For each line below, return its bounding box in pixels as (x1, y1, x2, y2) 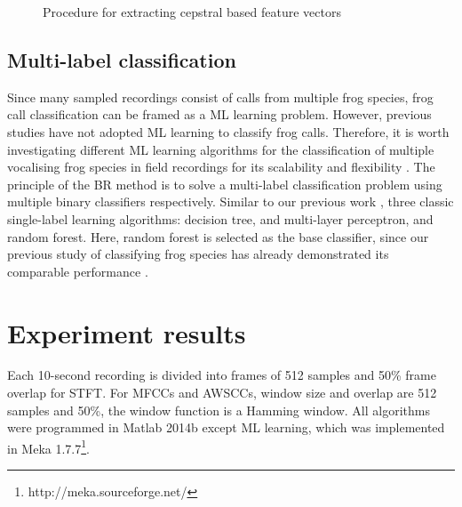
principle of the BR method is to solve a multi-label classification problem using (7, 174, 442, 193)
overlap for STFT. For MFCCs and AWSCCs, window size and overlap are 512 (7, 383, 437, 402)
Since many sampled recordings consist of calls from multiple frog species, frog (7, 87, 434, 106)
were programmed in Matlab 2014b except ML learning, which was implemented (7, 418, 445, 437)
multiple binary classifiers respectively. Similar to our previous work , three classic (7, 192, 454, 211)
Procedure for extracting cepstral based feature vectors (43, 3, 341, 20)
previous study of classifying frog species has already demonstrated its (7, 245, 389, 263)
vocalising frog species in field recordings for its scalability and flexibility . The (7, 157, 435, 176)
